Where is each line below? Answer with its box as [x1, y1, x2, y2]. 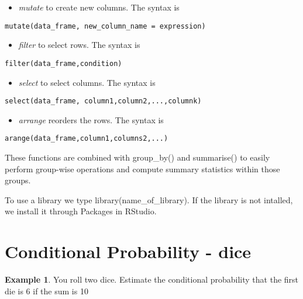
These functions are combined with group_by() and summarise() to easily [5, 151, 270, 163]
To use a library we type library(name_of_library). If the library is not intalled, [5, 193, 293, 206]
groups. [5, 174, 31, 186]
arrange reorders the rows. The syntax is [18, 113, 164, 126]
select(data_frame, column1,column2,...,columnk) [5, 97, 202, 106]
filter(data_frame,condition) [5, 59, 122, 68]
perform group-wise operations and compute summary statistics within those [5, 162, 280, 175]
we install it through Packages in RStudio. [5, 205, 157, 217]
